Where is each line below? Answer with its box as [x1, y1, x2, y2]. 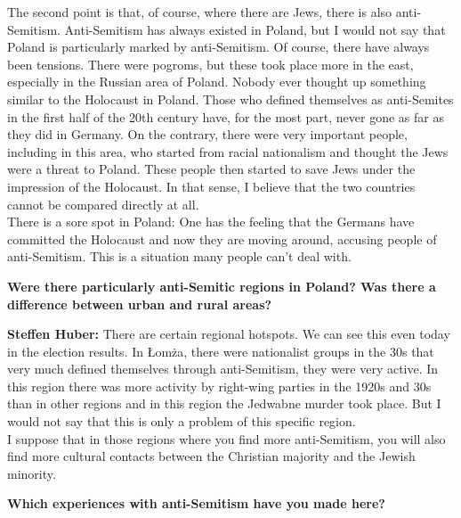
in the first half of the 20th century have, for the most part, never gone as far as [7, 107, 444, 126]
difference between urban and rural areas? [7, 294, 272, 313]
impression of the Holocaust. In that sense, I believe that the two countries [7, 177, 416, 195]
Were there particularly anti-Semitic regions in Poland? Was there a [7, 276, 436, 295]
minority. [7, 464, 56, 482]
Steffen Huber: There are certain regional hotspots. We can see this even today [7, 325, 450, 343]
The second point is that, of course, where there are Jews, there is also [7, 3, 392, 21]
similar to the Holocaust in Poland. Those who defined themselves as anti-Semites [7, 89, 454, 108]
